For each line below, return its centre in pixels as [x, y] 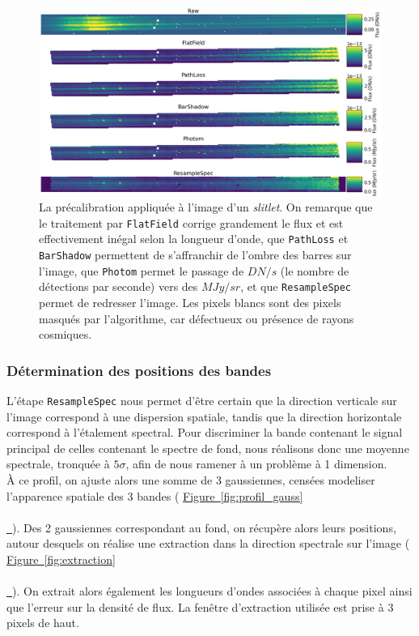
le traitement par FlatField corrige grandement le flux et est [191, 222]
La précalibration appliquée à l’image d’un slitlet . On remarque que [206, 207]
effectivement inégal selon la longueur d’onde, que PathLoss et [194, 239]
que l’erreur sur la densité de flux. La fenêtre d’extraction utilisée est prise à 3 [200, 606]
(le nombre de [315, 270]
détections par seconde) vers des [119, 286]
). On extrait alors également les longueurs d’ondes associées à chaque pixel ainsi [212, 591]
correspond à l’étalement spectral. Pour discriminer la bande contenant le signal [205, 432]
